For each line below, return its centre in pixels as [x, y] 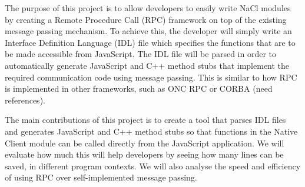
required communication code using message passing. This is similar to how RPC [151, 77]
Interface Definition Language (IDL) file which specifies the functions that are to [150, 42]
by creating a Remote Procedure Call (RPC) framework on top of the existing [146, 19]
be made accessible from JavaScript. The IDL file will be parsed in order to [141, 54]
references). [25, 100]
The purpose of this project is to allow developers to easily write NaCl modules [148, 8]
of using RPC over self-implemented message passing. [101, 177]
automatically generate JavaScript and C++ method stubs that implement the [147, 65]
